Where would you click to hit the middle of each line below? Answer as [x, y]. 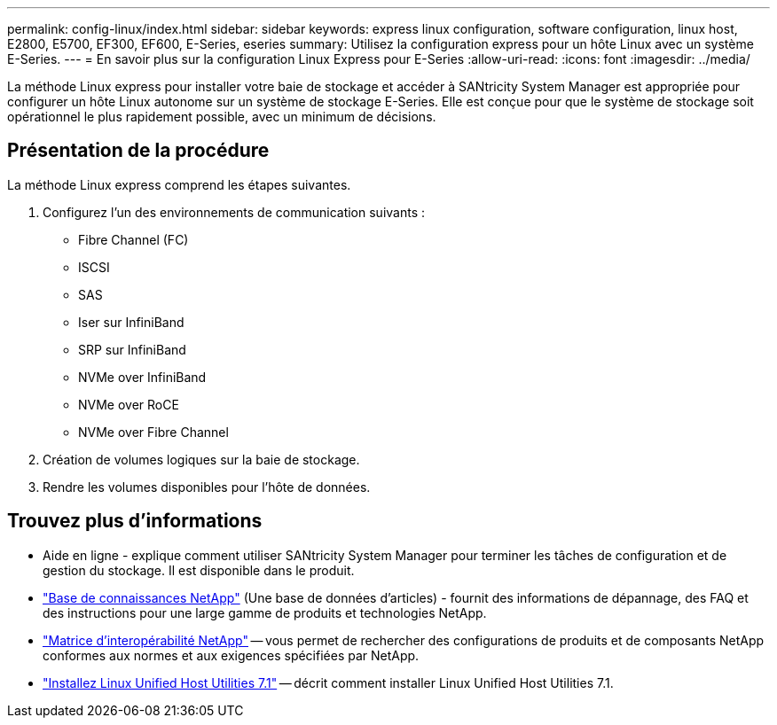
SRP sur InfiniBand [132, 349]
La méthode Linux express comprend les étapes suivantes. [179, 184]
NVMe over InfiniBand [142, 377]
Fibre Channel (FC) [133, 239]
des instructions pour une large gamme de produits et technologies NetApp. [265, 612]
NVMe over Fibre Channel [153, 432]
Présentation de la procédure [138, 151]
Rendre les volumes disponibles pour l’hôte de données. [207, 487]
